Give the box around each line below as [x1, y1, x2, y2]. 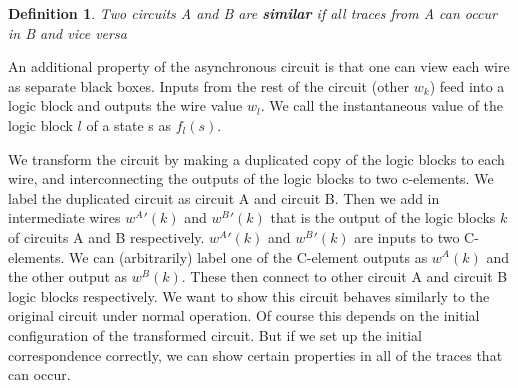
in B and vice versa [8, 22, 127, 43]
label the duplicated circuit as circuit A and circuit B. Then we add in [8, 187, 440, 208]
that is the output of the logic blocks [270, 207, 496, 228]
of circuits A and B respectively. [8, 226, 205, 247]
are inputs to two [354, 226, 460, 247]
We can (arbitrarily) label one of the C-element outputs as [69, 246, 428, 267]
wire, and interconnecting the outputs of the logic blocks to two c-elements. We [8, 168, 494, 189]
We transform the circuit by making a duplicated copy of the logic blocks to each [8, 148, 505, 169]
